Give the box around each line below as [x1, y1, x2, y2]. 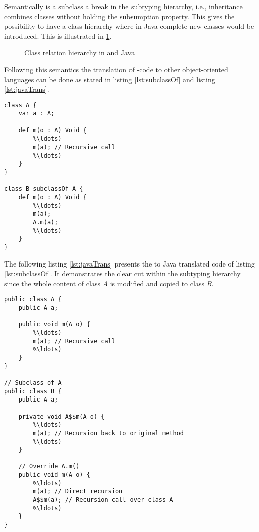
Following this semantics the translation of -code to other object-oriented [4, 64, 228, 74]
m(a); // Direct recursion [33, 488, 123, 495]
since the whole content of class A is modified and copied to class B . [4, 278, 214, 288]
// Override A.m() [18, 463, 80, 470]
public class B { [4, 387, 62, 395]
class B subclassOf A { [4, 185, 83, 193]
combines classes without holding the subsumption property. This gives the [4, 11, 235, 21]
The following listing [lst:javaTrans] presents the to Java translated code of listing [4, 258, 255, 269]
